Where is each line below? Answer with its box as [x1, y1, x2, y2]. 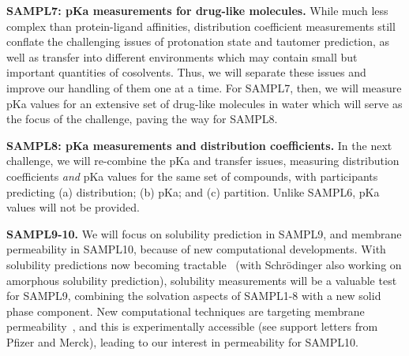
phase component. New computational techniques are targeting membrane [6, 302, 365, 319]
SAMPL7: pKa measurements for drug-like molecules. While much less [6, 2, 388, 18]
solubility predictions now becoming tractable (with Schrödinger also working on [6, 256, 402, 272]
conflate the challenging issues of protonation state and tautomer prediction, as [6, 33, 390, 50]
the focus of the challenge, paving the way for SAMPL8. [6, 111, 278, 127]
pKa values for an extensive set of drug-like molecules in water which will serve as [6, 95, 403, 111]
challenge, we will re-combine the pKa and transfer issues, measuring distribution [6, 152, 400, 169]
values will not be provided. [6, 199, 140, 215]
